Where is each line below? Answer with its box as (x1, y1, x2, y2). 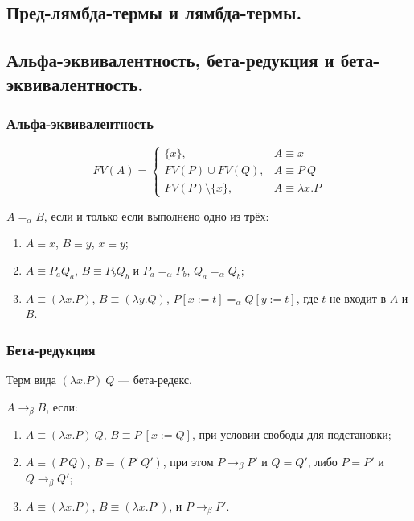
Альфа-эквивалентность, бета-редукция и (6, 48, 334, 72)
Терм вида (6, 371, 56, 388)
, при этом (162, 453, 214, 469)
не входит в (329, 289, 387, 306)
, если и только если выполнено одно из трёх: (43, 207, 269, 224)
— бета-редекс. (118, 371, 192, 388)
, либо (307, 453, 338, 469)
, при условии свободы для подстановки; (191, 426, 391, 443)
